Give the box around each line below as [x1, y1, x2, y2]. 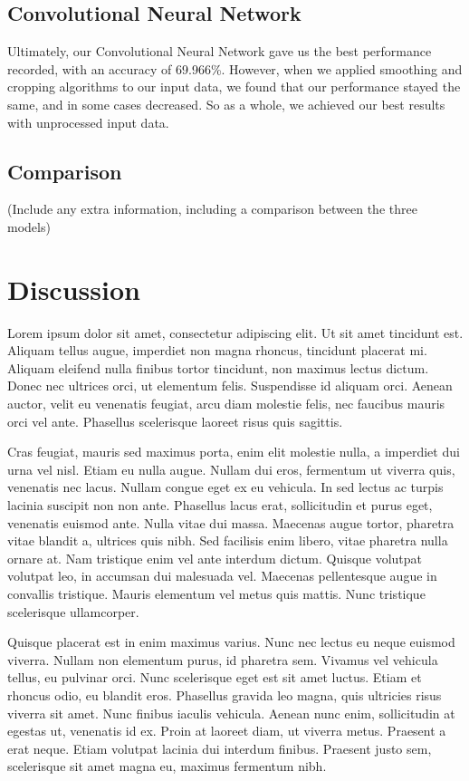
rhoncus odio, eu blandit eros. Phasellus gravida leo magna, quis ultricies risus [7, 685, 442, 704]
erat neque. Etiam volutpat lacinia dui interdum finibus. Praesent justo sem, [7, 738, 432, 757]
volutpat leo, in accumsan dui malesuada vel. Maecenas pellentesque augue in [7, 566, 437, 585]
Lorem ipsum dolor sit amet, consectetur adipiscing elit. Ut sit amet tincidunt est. [7, 323, 464, 342]
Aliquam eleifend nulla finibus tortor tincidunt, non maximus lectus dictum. [7, 358, 429, 377]
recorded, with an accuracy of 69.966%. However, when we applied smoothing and [7, 59, 463, 78]
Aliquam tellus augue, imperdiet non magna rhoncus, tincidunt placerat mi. [7, 341, 427, 360]
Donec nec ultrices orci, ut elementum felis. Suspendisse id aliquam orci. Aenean [7, 376, 453, 395]
